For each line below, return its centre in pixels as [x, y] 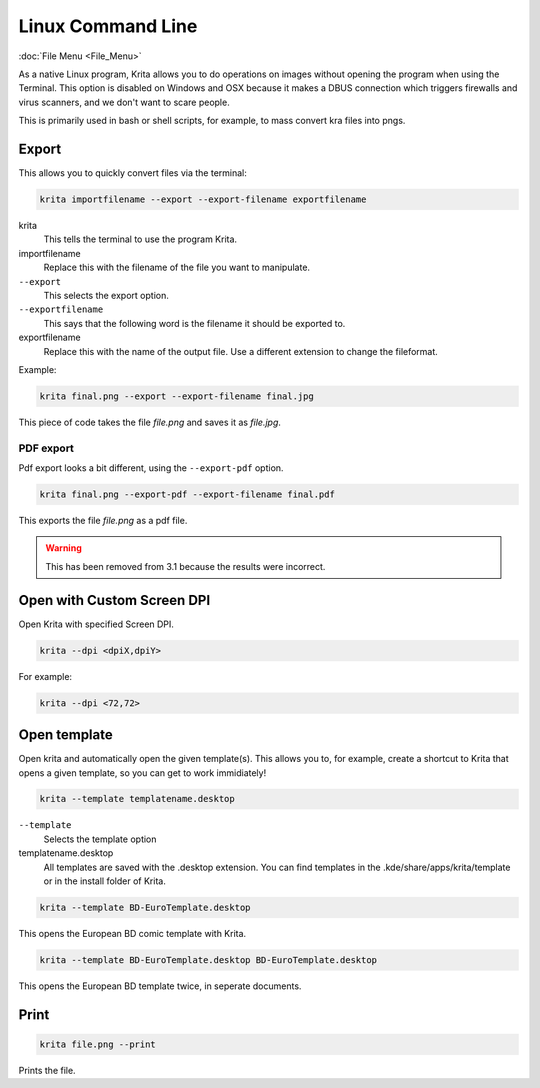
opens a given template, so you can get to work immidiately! [142, 772]
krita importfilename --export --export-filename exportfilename [203, 199]
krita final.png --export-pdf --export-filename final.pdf [187, 494]
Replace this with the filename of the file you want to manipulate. [176, 267]
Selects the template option [100, 839]
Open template [66, 735]
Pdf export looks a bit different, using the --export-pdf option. [151, 468]
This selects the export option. [106, 295]
